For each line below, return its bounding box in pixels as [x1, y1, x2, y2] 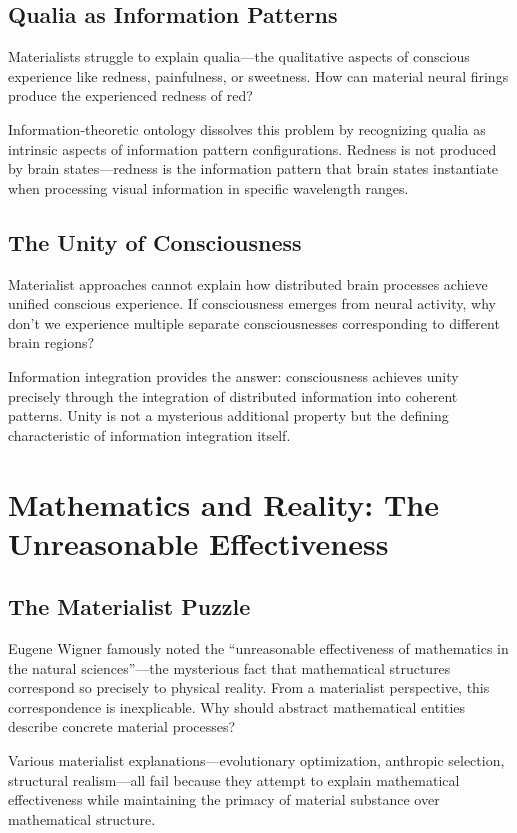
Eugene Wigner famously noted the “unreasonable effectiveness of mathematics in [8, 638, 509, 659]
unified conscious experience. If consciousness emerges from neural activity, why [8, 293, 496, 314]
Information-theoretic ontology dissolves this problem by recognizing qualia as [8, 118, 486, 139]
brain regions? [8, 332, 95, 353]
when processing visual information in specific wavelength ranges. [8, 177, 409, 198]
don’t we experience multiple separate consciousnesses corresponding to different [8, 312, 500, 333]
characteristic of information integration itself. [8, 424, 291, 445]
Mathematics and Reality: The [8, 483, 439, 524]
